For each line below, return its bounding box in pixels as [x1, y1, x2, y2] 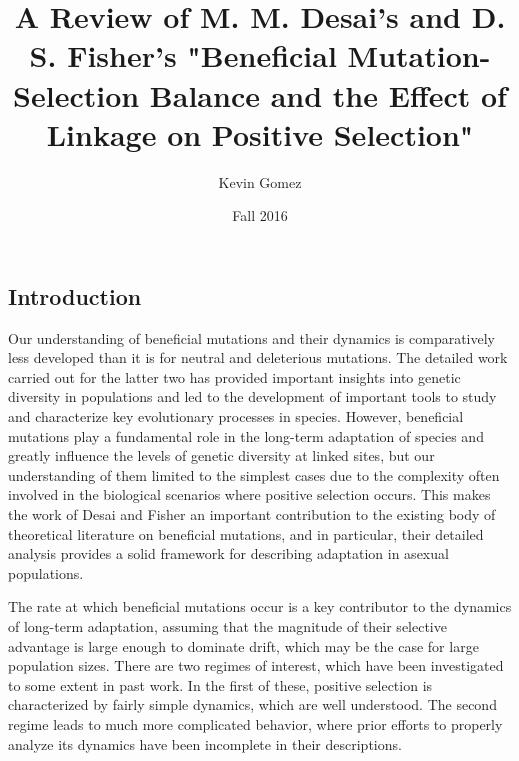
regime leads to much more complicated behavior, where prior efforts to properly [8, 713, 503, 734]
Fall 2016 [232, 205, 288, 226]
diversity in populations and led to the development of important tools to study [8, 386, 497, 407]
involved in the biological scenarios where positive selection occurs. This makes [8, 484, 491, 505]
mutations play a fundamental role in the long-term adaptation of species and [8, 425, 484, 446]
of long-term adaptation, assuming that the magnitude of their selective [8, 616, 447, 636]
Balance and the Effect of [149, 74, 507, 115]
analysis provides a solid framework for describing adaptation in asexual [8, 543, 449, 564]
